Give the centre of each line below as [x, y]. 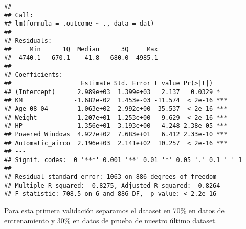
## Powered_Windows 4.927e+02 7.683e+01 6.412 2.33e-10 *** [116, 134]
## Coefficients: [33, 75]
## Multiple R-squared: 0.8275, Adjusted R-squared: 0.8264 [112, 185]
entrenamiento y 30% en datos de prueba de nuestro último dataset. [111, 220]
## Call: [19, 15]
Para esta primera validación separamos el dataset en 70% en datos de [114, 210]
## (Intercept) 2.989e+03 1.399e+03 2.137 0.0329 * [112, 92]
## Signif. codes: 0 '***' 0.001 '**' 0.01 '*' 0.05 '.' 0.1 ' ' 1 [123, 160]
